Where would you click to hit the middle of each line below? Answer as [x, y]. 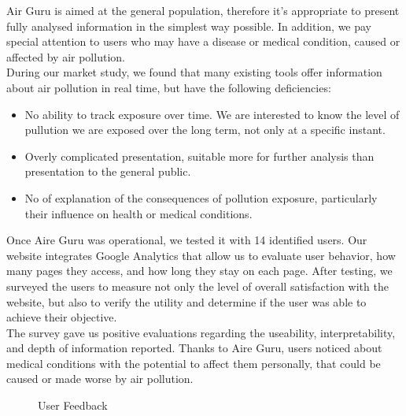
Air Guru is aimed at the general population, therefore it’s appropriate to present [203, 10]
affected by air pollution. [66, 56]
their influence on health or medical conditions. [138, 213]
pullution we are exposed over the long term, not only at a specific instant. [205, 130]
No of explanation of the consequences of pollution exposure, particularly [201, 197]
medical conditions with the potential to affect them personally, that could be [194, 363]
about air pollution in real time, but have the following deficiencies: [169, 87]
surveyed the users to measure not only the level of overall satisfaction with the [197, 286]
